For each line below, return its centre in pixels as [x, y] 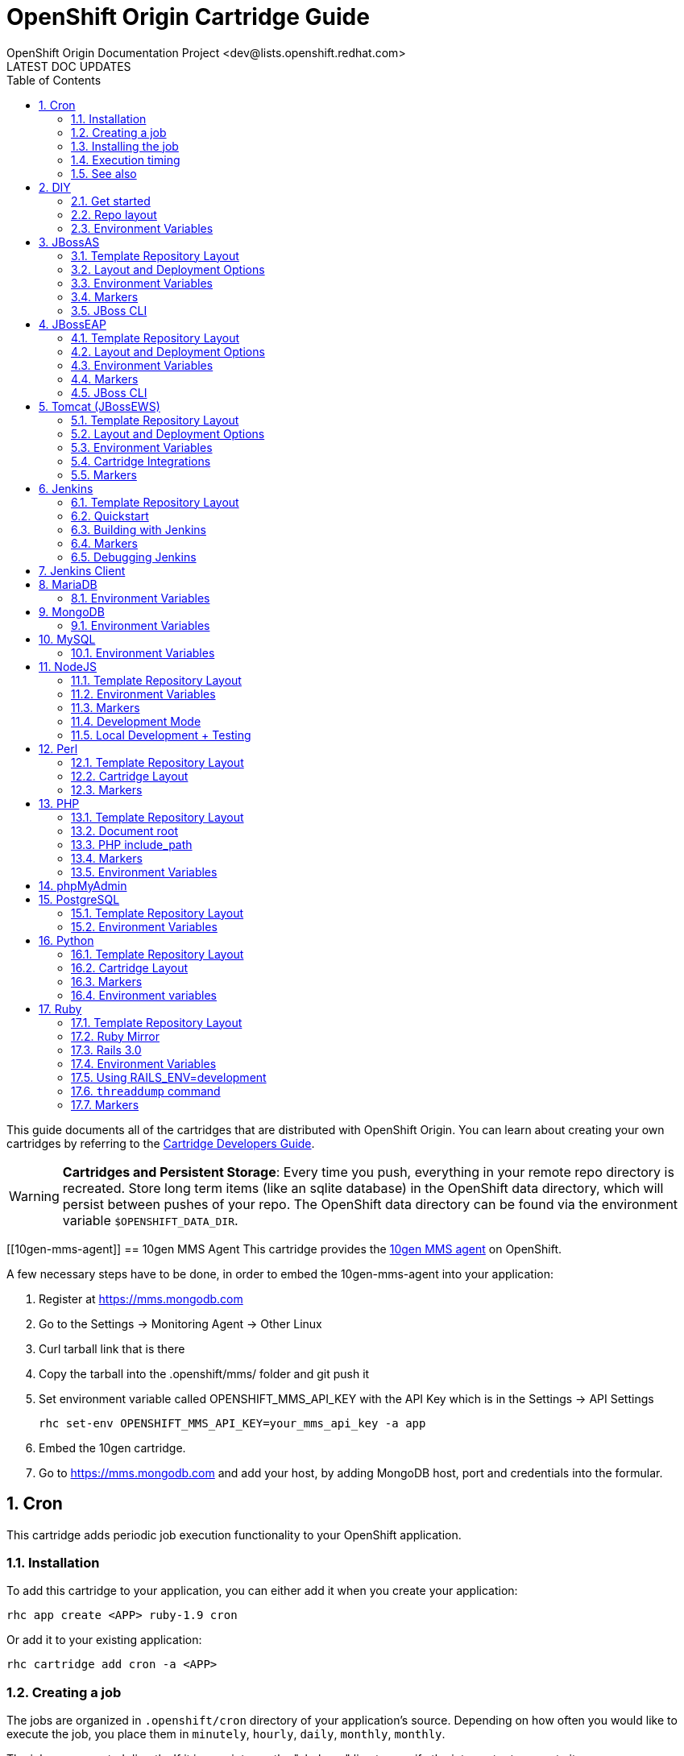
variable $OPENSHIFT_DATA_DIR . [150, 1220]
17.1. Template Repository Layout [157, 1022]
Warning [34, 1196]
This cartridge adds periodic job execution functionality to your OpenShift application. [234, 1534]
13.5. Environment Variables [144, 872]
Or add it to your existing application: [104, 1640]
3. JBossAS [69, 242]
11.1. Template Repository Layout [156, 680]
